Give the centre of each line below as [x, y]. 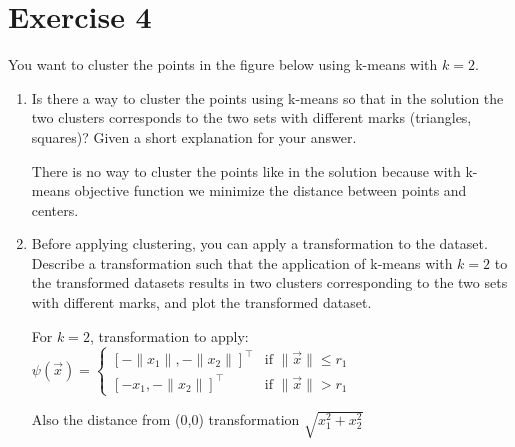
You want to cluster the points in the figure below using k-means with [223, 64]
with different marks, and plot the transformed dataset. [201, 302]
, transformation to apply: [169, 335]
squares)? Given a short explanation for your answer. [194, 136]
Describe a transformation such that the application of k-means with [242, 262]
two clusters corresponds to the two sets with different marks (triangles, [251, 117]
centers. [55, 209]
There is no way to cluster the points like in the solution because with [246, 170]
